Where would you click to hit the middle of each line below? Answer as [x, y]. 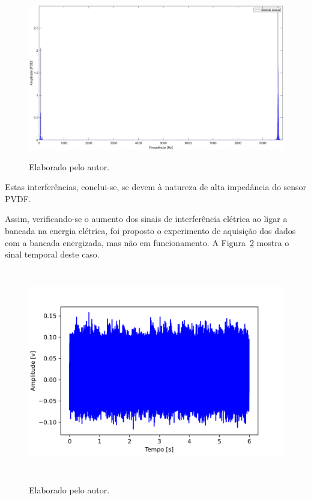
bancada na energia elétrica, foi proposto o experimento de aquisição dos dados [150, 230]
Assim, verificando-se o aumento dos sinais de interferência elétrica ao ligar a [146, 219]
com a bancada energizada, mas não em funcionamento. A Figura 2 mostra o [147, 242]
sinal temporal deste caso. [52, 254]
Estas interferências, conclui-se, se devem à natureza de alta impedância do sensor [156, 187]
